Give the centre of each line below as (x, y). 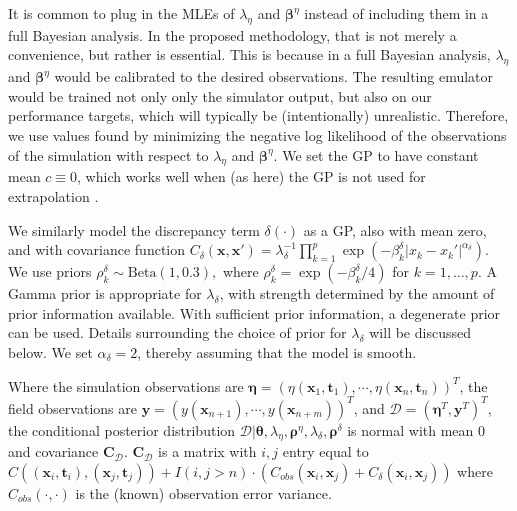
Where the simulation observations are (126, 385)
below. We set (50, 351)
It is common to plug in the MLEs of (121, 13)
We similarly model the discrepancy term (134, 229)
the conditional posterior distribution (122, 429)
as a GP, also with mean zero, (395, 229)
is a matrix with (207, 451)
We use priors (50, 271)
